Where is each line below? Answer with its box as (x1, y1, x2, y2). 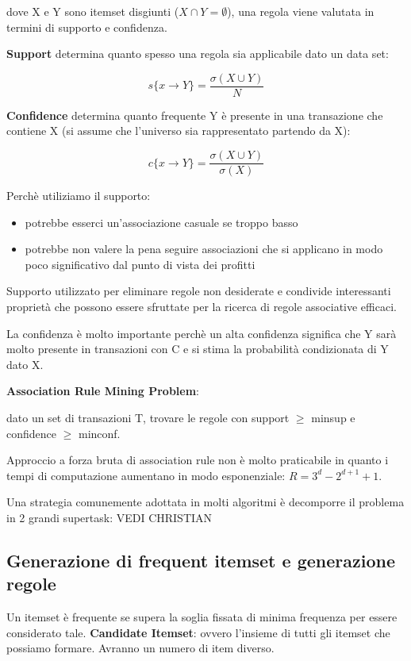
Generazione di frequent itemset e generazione (6, 548, 395, 572)
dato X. (6, 355, 44, 372)
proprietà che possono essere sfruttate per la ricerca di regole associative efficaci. (6, 298, 397, 315)
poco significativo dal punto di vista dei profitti (25, 256, 255, 272)
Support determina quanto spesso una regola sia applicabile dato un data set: (6, 45, 389, 62)
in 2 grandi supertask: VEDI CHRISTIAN (6, 509, 213, 525)
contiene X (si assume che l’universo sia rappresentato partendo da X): (6, 122, 351, 139)
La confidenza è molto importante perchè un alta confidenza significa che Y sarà (6, 325, 397, 341)
